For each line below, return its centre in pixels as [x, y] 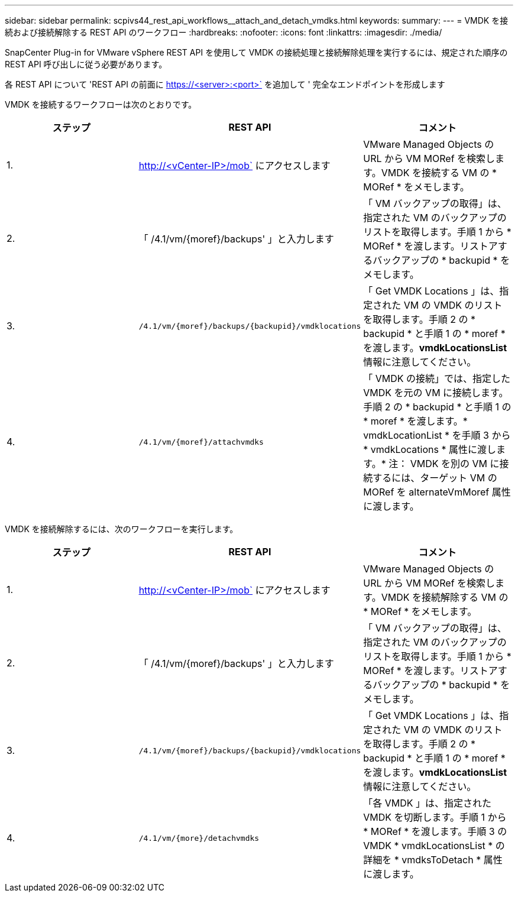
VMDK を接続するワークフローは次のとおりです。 [101, 104]
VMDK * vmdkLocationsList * [428, 846]
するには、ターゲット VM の [435, 478]
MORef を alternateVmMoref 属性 [437, 492]
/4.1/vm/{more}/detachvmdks [199, 838]
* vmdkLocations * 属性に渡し [430, 449]
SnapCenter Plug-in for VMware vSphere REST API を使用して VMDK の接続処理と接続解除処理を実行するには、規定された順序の [256, 52]
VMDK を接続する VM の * [439, 173]
